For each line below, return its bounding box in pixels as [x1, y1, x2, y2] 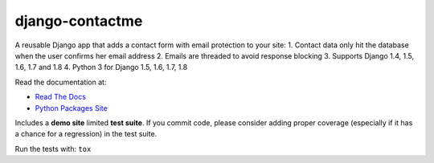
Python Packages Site [35, 103, 108, 112]
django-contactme [14, 12, 143, 30]
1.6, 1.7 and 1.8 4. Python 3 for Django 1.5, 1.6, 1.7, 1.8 [14, 63, 188, 72]
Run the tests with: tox [14, 144, 92, 153]
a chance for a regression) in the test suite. [14, 129, 158, 139]
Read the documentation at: [14, 77, 107, 87]
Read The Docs [35, 92, 86, 102]
